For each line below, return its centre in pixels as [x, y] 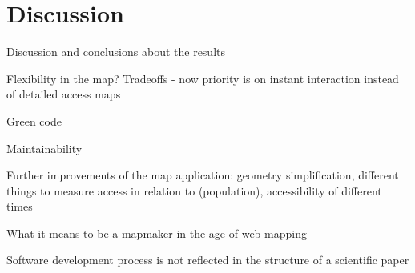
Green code [34, 120]
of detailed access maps [64, 94]
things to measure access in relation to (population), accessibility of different [194, 190]
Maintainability [44, 148]
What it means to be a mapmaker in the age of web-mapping [157, 233]
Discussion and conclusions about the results [116, 52]
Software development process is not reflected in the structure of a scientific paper [208, 260]
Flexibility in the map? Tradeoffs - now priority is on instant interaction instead [203, 78]
